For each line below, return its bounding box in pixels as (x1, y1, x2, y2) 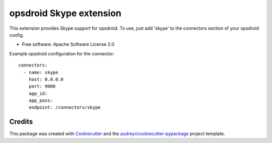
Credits (9, 117, 33, 126)
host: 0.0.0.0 (28, 76, 64, 82)
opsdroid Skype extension (9, 8, 122, 19)
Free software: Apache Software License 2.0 (22, 41, 115, 47)
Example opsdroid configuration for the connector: (9, 50, 114, 56)
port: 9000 (28, 84, 56, 89)
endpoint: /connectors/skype (28, 105, 101, 110)
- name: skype (23, 69, 58, 75)
